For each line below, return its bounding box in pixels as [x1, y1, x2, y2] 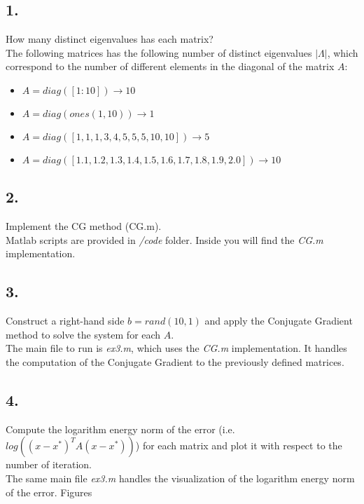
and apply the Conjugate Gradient [204, 313, 353, 328]
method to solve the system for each [6, 327, 161, 341]
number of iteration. [6, 457, 92, 472]
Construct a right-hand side [6, 313, 125, 328]
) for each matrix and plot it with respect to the [135, 438, 342, 453]
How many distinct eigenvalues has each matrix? [6, 32, 213, 46]
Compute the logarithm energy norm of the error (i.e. [6, 421, 235, 436]
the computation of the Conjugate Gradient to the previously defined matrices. [6, 354, 344, 369]
